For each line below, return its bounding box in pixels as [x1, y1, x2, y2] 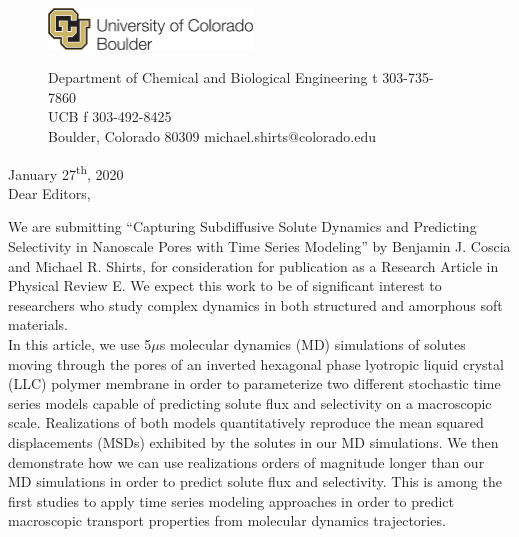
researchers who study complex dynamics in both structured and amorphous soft [8, 294, 503, 315]
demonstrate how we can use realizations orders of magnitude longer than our [8, 451, 485, 472]
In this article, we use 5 [8, 333, 152, 354]
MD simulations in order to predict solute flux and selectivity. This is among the [8, 471, 502, 492]
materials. [8, 314, 69, 335]
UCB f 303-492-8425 [48, 106, 172, 127]
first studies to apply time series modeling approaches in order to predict [8, 490, 454, 511]
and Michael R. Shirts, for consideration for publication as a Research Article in [8, 255, 499, 276]
